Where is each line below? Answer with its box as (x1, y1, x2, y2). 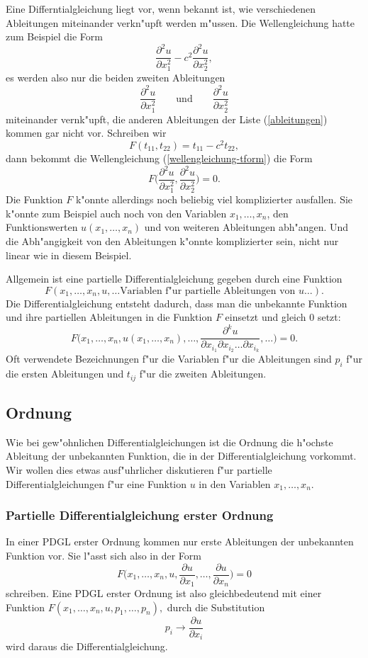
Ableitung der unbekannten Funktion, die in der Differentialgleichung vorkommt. (6, 448, 357, 463)
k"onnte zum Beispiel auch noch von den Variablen (6, 205, 227, 220)
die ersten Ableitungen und (6, 366, 124, 381)
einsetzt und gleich (225, 310, 306, 324)
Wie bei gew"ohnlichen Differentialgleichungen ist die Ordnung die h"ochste (6, 434, 333, 449)
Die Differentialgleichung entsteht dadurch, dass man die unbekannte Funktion (6, 295, 347, 310)
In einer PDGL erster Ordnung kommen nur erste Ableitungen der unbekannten (6, 534, 354, 549)
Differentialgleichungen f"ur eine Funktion (6, 476, 187, 491)
